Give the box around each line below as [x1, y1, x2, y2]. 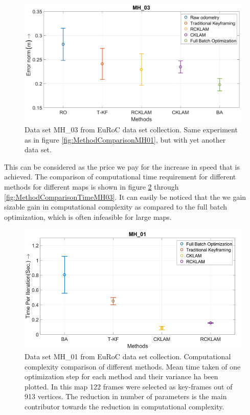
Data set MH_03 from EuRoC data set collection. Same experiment [25, 124, 238, 135]
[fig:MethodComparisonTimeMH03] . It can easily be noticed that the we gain [4, 191, 246, 202]
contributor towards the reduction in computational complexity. [25, 401, 224, 411]
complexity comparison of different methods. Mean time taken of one [25, 361, 241, 372]
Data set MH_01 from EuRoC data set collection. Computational [25, 351, 231, 362]
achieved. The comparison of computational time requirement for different [4, 171, 236, 182]
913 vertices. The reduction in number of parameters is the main [25, 391, 227, 402]
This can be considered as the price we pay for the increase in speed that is [4, 161, 240, 172]
